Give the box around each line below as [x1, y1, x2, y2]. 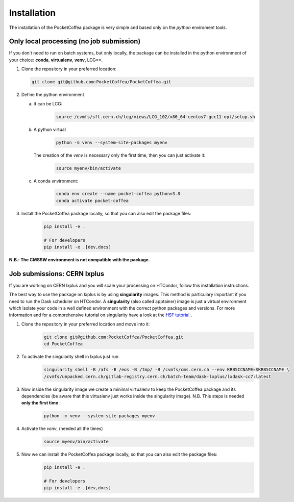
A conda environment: [33, 178, 78, 184]
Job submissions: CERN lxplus [9, 270, 104, 278]
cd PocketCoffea [44, 341, 83, 347]
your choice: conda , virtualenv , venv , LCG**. [9, 57, 103, 63]
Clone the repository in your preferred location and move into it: [21, 321, 150, 327]
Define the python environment [21, 92, 84, 98]
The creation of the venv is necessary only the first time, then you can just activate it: [33, 152, 206, 158]
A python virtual [33, 126, 66, 132]
